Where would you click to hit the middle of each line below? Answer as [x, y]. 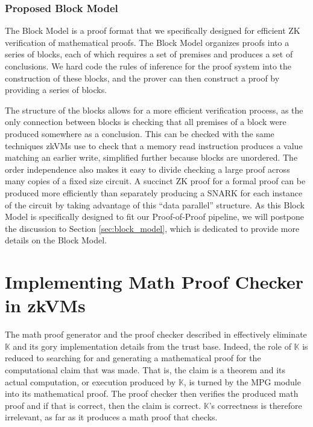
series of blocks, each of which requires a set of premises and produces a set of [149, 54]
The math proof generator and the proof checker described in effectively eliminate [156, 334]
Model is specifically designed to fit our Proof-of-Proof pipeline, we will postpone [154, 217]
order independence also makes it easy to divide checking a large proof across [147, 169]
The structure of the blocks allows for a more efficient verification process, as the [154, 110]
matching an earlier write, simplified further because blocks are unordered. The [151, 157]
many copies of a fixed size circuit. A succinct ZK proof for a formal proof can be [155, 181]
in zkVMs [45, 305]
